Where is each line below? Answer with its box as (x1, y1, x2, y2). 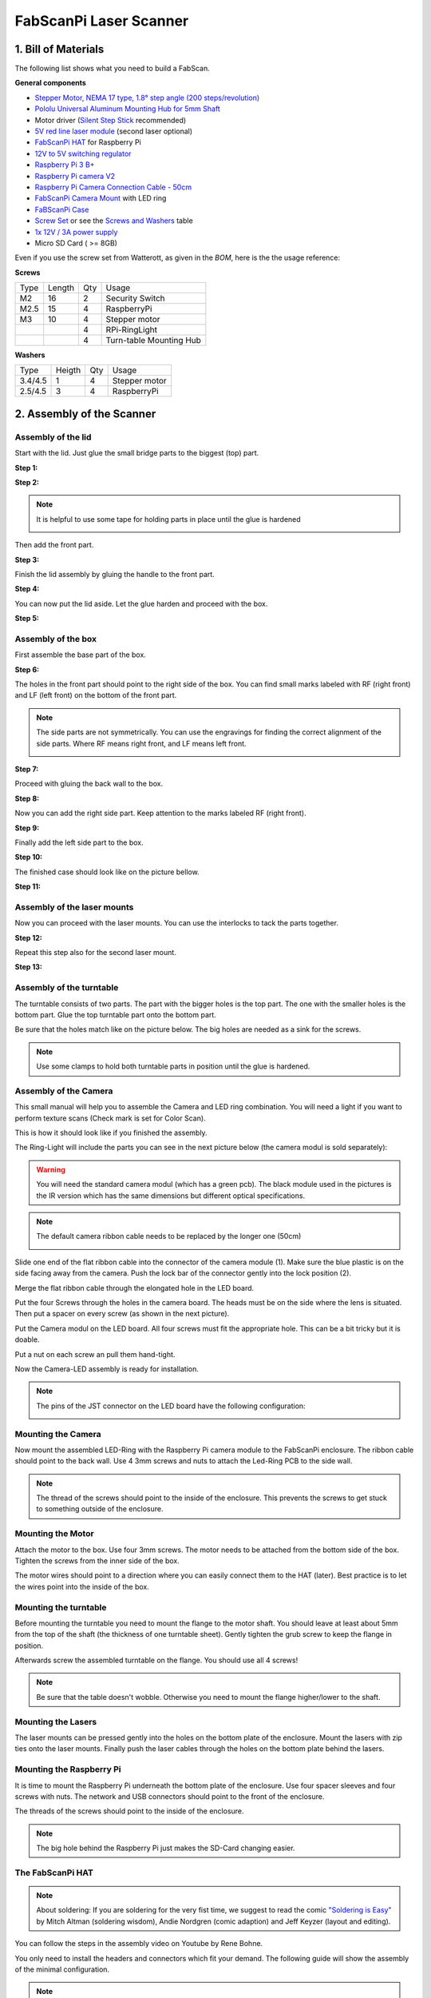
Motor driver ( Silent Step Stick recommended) (34, 115, 187, 125)
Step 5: (14, 614, 40, 623)
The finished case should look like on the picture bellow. (14, 867, 200, 877)
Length (48, 282, 75, 293)
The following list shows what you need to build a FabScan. (14, 64, 211, 74)
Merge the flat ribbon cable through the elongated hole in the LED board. (14, 1283, 255, 1292)
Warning (36, 1164, 65, 1174)
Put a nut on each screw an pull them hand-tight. (14, 1349, 176, 1359)
